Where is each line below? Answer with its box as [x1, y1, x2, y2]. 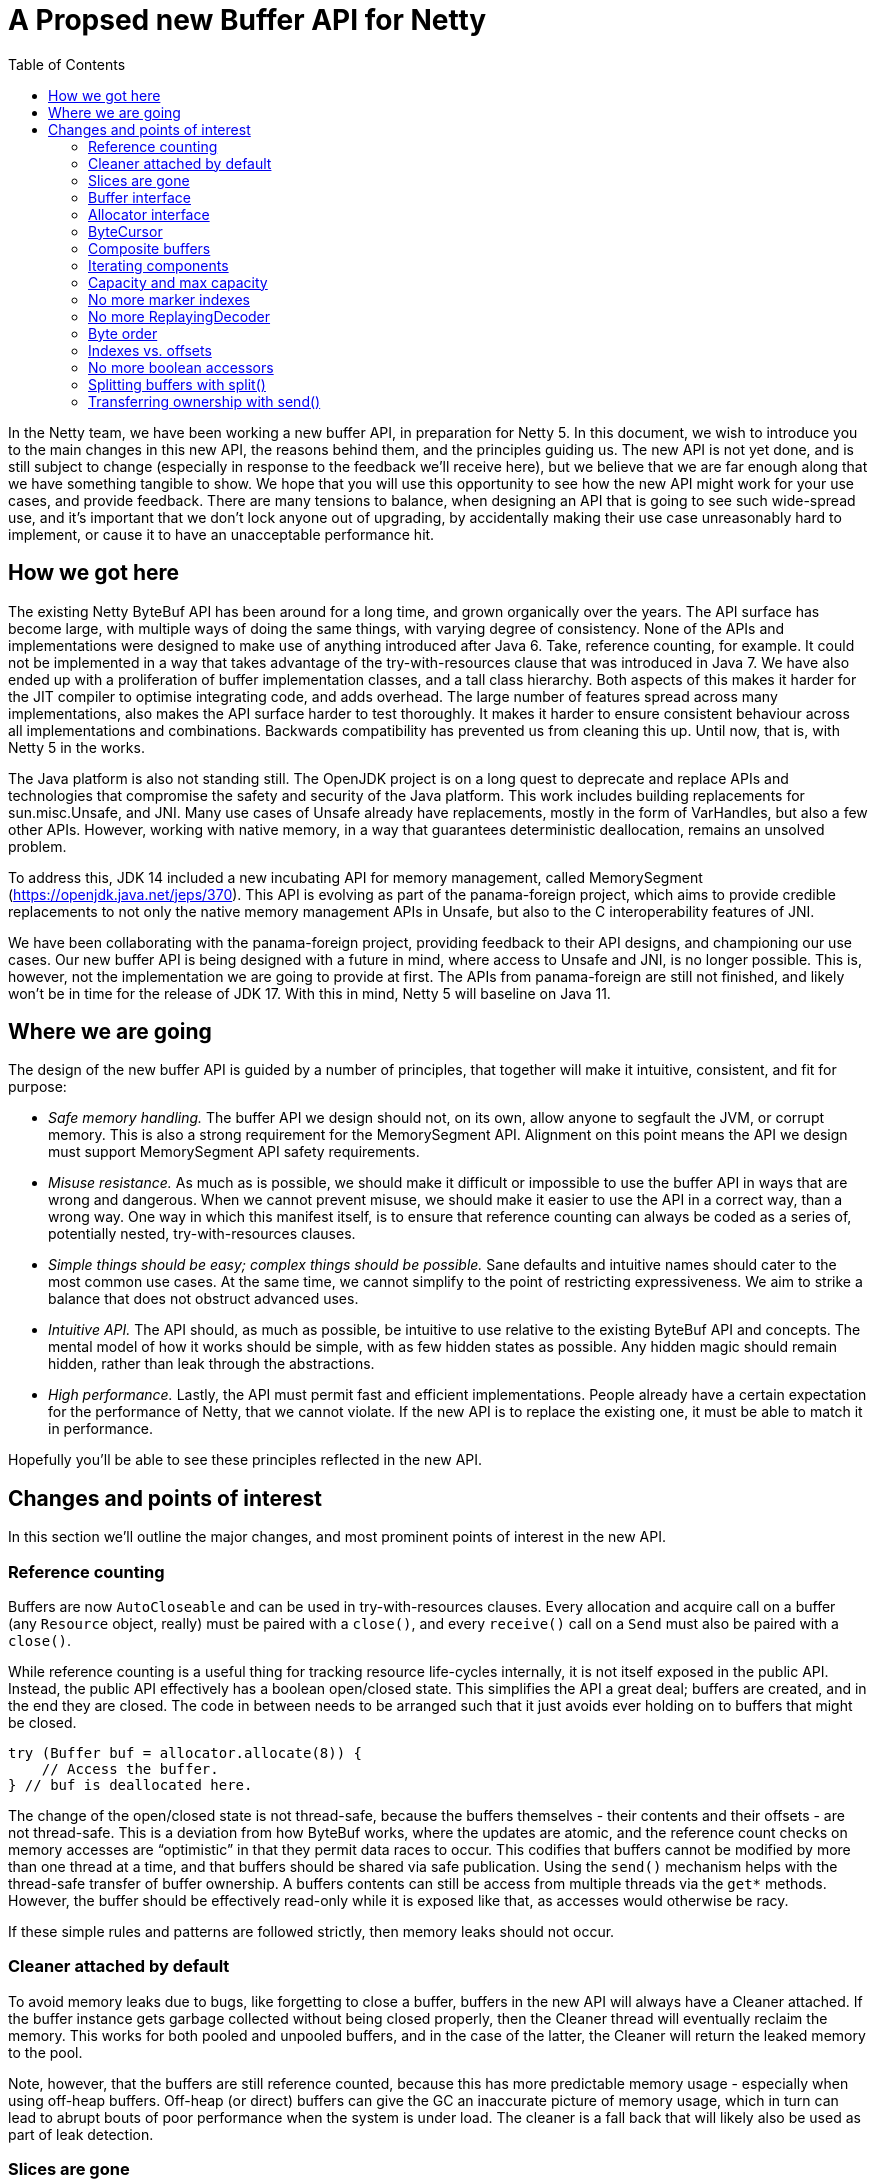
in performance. [48, 1420, 154, 1438]
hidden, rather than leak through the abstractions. [48, 1355, 375, 1373]
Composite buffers [88, 239, 211, 257]
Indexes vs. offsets [88, 341, 212, 359]
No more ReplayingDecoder [88, 307, 271, 325]
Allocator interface [88, 205, 210, 223]
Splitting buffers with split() [88, 375, 266, 393]
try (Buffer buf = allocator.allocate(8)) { [8, 1745, 363, 1762]
